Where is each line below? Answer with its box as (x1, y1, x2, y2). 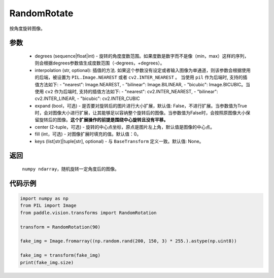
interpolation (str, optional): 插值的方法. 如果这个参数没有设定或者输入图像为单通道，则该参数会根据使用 (35, 67, 251, 73)
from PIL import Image (20, 203, 77, 208)
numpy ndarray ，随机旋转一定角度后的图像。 (22, 166, 119, 172)
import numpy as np (20, 196, 68, 201)
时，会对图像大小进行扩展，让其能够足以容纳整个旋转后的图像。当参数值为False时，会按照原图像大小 (35, 110, 246, 116)
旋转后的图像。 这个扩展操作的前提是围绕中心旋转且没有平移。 (39, 117, 168, 123)
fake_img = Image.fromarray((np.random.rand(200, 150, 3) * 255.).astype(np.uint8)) (20, 238, 237, 244)
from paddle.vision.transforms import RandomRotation (20, 210, 157, 216)
